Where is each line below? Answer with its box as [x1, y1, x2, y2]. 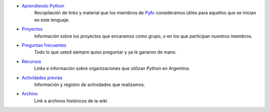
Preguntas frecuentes [21, 42, 67, 48]
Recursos [21, 58, 41, 64]
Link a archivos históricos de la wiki [34, 97, 107, 103]
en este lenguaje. [34, 16, 70, 22]
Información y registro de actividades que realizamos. [34, 81, 145, 87]
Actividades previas [21, 74, 62, 80]
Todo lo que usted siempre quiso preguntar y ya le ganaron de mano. [34, 49, 177, 55]
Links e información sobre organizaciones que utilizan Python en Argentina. [34, 65, 190, 71]
